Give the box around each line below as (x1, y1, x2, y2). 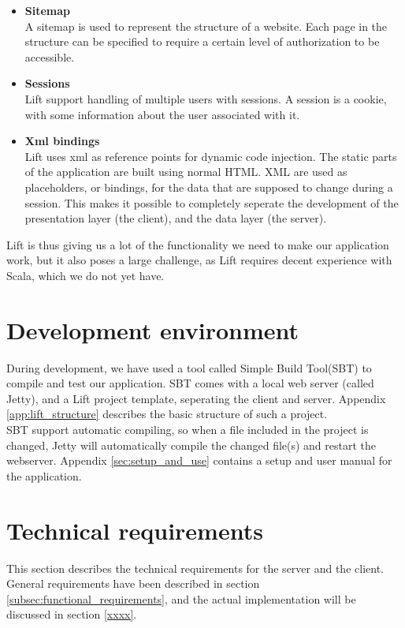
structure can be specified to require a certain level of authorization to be (24, 33, 380, 50)
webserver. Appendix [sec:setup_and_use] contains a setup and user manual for (6, 452, 392, 469)
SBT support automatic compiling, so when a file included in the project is (6, 421, 369, 437)
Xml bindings (24, 133, 100, 149)
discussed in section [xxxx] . (6, 606, 137, 622)
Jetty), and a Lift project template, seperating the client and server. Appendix (6, 390, 386, 406)
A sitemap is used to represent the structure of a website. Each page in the (24, 17, 388, 34)
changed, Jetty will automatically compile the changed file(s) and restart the (6, 436, 377, 453)
